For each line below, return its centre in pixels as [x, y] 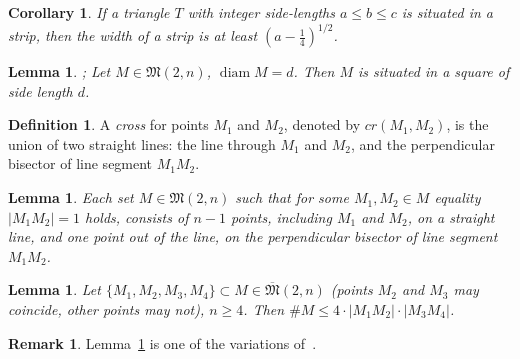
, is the [467, 124]
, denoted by [322, 124]
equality [457, 197]
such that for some [292, 197]
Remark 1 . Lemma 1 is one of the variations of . [162, 342]
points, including [281, 216]
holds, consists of [137, 216]
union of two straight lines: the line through [142, 143]
